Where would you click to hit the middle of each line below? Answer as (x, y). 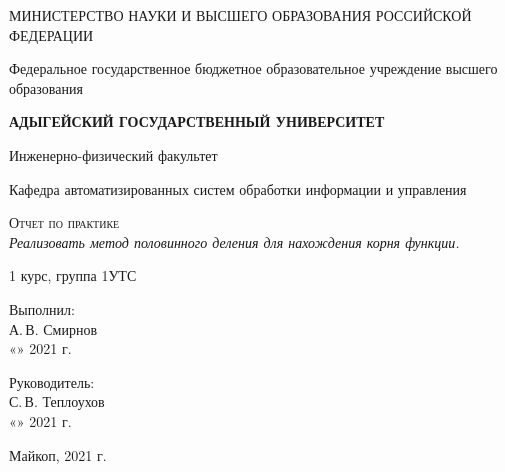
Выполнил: (42, 308)
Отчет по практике (64, 222)
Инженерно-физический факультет (113, 154)
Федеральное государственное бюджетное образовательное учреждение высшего (253, 68)
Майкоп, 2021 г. (58, 454)
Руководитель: (52, 381)
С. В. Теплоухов (57, 401)
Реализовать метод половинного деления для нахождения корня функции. (234, 241)
